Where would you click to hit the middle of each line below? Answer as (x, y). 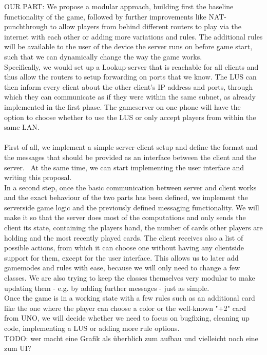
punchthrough (26, 26)
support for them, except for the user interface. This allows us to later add (121, 257)
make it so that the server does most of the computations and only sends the (125, 217)
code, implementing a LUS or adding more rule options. (92, 328)
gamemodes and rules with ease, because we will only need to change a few (122, 268)
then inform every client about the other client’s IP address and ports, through (129, 86)
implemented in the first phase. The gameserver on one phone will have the (122, 106)
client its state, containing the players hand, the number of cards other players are (133, 228)
